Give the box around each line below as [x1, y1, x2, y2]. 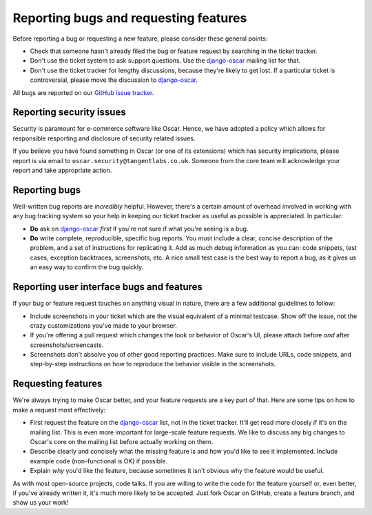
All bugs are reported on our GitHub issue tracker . [12, 88, 154, 96]
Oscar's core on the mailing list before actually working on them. [30, 437, 214, 445]
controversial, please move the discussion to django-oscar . [30, 76, 198, 84]
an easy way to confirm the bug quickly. [30, 263, 144, 271]
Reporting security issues [12, 107, 127, 118]
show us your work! [12, 498, 69, 507]
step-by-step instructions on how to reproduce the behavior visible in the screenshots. [30, 360, 276, 368]
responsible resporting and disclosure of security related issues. [12, 134, 196, 143]
